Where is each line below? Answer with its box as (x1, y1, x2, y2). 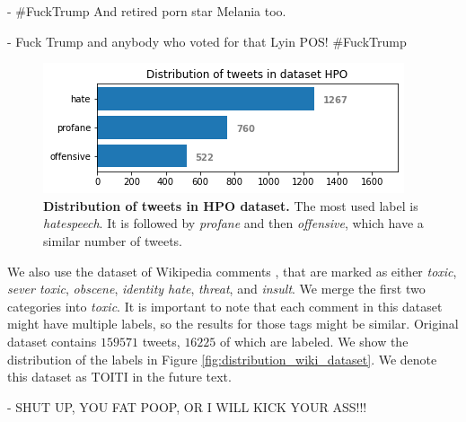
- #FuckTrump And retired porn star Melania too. (7, 2, 286, 20)
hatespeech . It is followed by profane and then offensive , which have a (43, 214, 424, 233)
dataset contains (7, 331, 97, 350)
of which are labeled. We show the (220, 331, 409, 350)
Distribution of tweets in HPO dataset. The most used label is (43, 196, 418, 215)
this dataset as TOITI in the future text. (7, 367, 232, 386)
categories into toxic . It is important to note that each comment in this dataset (7, 296, 443, 315)
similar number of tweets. (43, 231, 182, 250)
